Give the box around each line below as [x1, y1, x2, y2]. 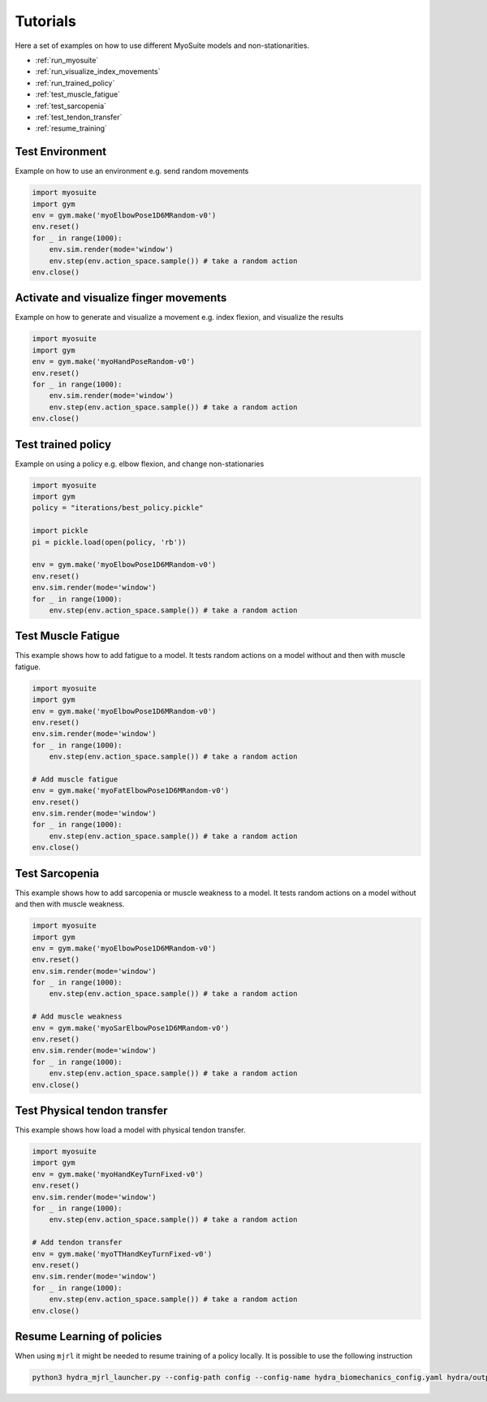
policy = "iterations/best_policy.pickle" [32, 504, 204, 513]
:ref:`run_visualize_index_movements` [35, 67, 161, 76]
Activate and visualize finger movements [15, 291, 227, 305]
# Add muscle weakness [32, 1012, 123, 1021]
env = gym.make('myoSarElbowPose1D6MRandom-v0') [32, 1023, 230, 1032]
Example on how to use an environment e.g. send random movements [15, 167, 249, 176]
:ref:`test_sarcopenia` [35, 101, 107, 110]
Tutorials [15, 12, 76, 30]
